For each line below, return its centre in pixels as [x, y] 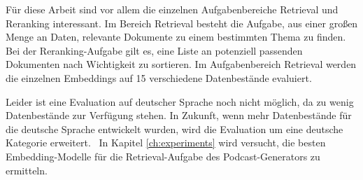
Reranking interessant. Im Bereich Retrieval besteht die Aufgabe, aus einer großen [182, 23]
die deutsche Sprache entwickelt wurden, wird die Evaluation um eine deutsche [175, 129]
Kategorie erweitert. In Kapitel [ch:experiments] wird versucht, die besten [166, 143]
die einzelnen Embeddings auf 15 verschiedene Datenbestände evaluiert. [159, 77]
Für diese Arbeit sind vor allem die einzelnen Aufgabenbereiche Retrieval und [172, 9]
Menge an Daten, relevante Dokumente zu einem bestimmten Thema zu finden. [176, 37]
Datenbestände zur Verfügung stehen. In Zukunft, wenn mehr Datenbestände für [179, 115]
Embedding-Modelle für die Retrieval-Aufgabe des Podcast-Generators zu [163, 156]
